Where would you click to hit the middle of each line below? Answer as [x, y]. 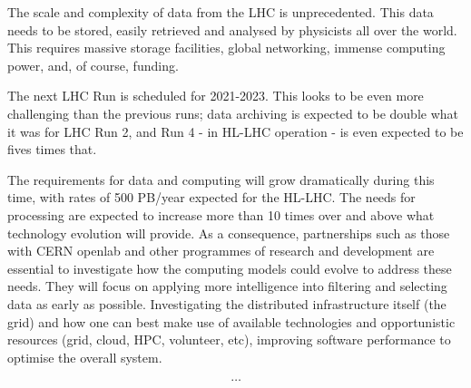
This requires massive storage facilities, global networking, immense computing [226, 48]
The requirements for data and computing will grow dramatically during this [221, 179]
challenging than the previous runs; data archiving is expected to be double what [233, 113]
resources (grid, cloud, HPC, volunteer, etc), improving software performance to [229, 339]
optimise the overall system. [85, 357]
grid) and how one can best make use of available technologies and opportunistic [231, 321]
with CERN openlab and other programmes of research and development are [221, 251]
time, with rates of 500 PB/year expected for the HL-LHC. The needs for [211, 197]
